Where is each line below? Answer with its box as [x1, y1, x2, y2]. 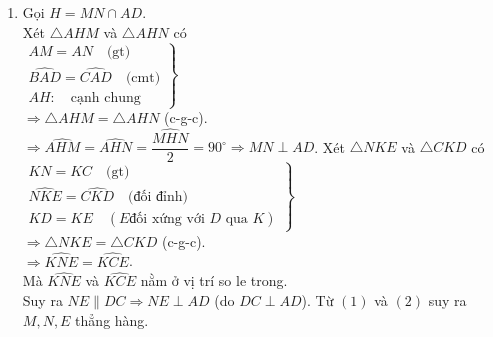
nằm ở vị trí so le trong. [140, 270, 288, 291]
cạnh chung [70, 90, 141, 105]
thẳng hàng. [75, 309, 149, 330]
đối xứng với [129, 212, 205, 227]
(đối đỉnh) [128, 190, 188, 205]
